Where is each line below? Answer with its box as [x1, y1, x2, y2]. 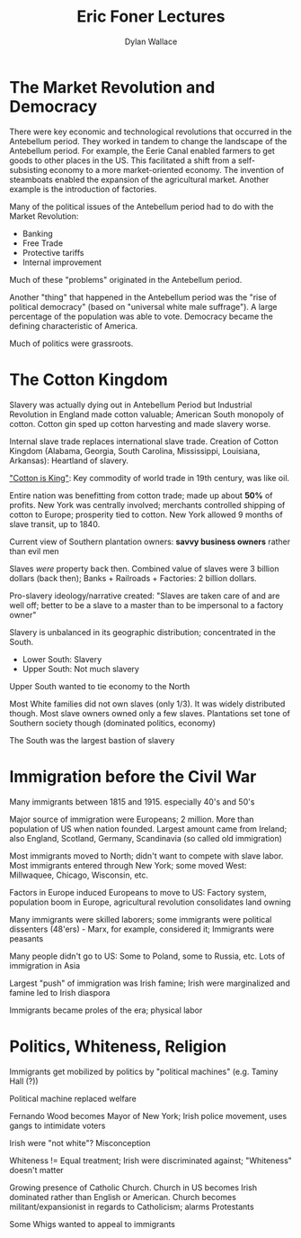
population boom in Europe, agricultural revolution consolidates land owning [9, 897, 291, 907]
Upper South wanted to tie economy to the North [9, 680, 190, 691]
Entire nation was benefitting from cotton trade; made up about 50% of [9, 489, 273, 501]
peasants [9, 933, 44, 943]
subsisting [9, 164, 48, 175]
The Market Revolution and [9, 77, 216, 97]
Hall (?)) [9, 1075, 39, 1087]
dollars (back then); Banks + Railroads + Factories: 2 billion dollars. [9, 572, 258, 583]
